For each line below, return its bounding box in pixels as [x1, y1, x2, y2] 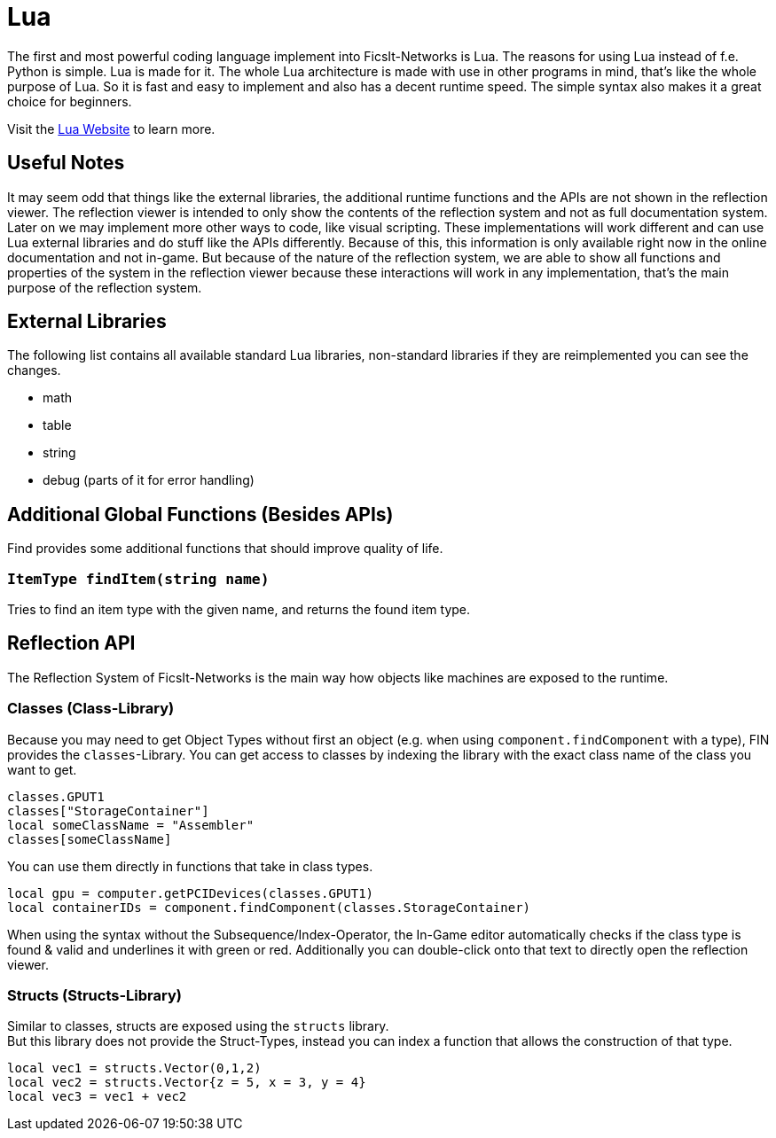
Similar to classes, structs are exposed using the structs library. [7, 1018, 389, 1034]
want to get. [7, 761, 77, 777]
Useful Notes [7, 152, 125, 175]
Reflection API [7, 632, 136, 655]
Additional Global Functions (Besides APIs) [7, 503, 394, 526]
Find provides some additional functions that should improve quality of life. [7, 541, 443, 557]
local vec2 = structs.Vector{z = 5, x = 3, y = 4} [7, 1075, 366, 1090]
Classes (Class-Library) [7, 699, 175, 718]
